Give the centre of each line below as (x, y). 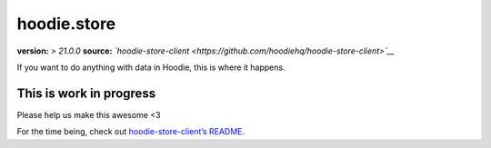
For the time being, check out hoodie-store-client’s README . (131, 132)
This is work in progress (86, 93)
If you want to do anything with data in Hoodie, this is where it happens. (151, 67)
